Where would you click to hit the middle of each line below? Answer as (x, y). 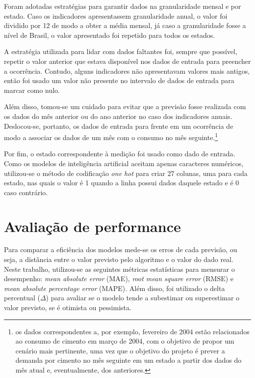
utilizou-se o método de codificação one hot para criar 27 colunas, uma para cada (126, 173)
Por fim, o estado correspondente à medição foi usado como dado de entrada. (120, 154)
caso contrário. (26, 192)
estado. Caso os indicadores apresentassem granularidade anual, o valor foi (116, 15)
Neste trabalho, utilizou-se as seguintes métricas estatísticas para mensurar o (119, 269)
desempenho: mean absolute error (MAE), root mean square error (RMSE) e (119, 278)
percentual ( (22, 298)
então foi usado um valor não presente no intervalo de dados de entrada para (119, 80)
